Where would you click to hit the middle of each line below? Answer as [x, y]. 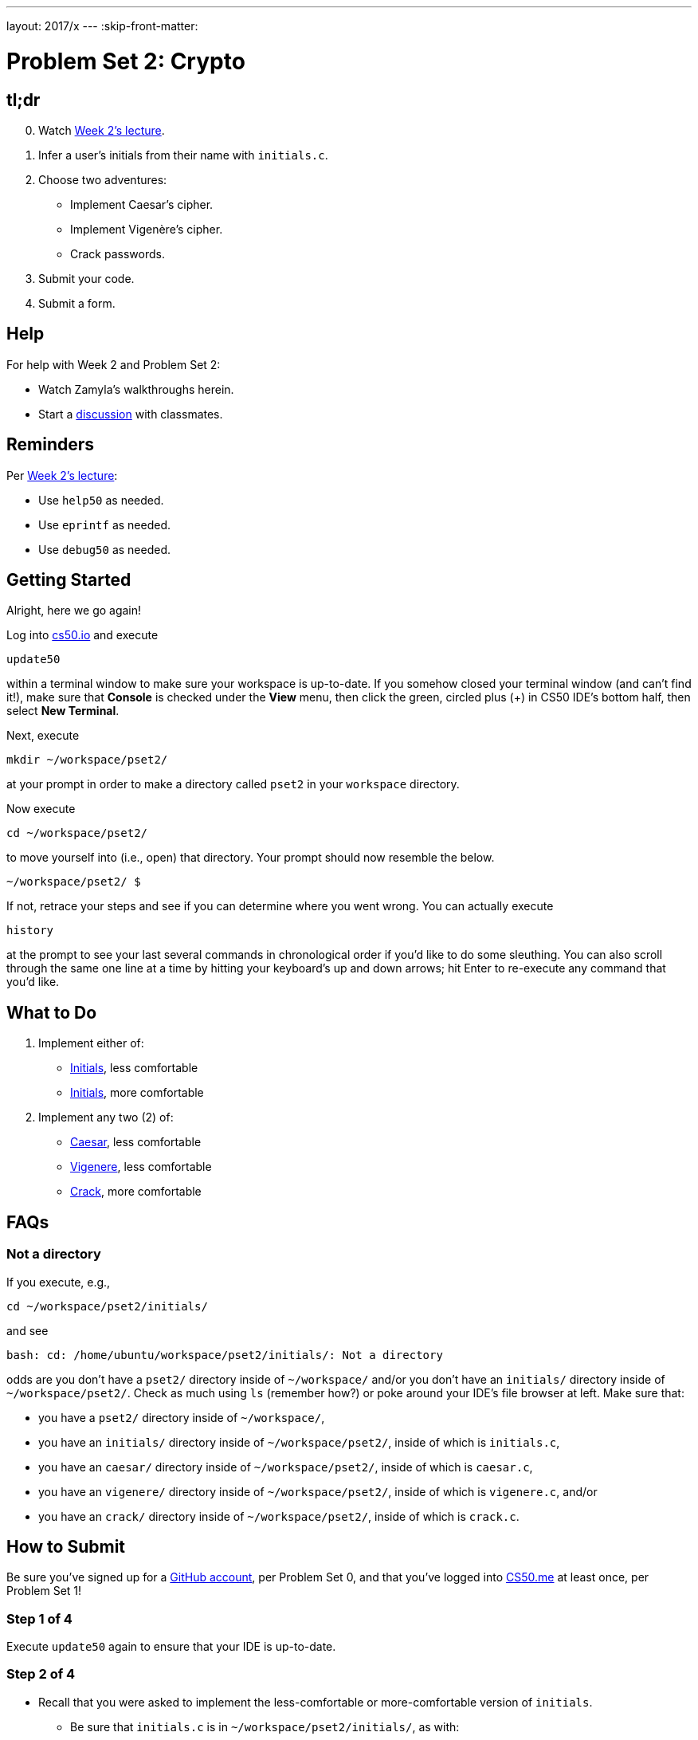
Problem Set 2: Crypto [126, 61]
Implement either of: [91, 1043]
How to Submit [66, 1546]
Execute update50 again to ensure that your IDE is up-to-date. [171, 1647]
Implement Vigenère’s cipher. [147, 229]
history [30, 931]
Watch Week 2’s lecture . [102, 130]
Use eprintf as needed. [104, 524]
